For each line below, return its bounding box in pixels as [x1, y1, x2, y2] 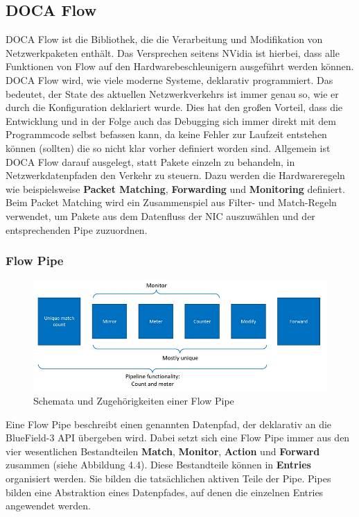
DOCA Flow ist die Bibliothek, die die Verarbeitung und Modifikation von [6, 32, 323, 46]
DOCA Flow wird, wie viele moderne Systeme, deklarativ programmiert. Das [6, 72, 333, 87]
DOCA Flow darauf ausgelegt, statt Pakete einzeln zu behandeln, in [6, 154, 295, 169]
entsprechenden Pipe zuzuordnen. [6, 222, 148, 237]
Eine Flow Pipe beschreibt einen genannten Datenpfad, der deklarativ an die [6, 416, 332, 431]
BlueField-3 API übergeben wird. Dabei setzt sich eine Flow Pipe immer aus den [6, 430, 350, 445]
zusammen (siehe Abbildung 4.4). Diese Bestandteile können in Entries [6, 457, 311, 472]
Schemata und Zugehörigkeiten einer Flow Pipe [33, 393, 234, 407]
